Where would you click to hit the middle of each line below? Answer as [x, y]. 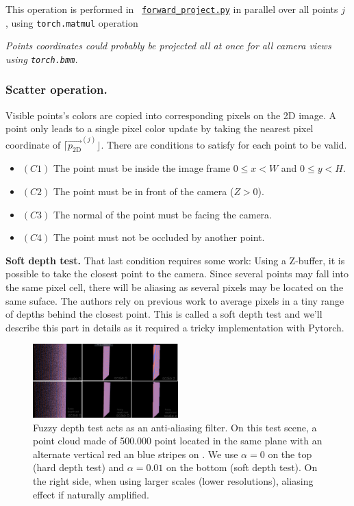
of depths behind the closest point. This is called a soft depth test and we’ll [164, 314]
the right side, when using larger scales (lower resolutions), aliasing [173, 480]
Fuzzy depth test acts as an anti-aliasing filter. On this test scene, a [175, 427]
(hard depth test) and [79, 467]
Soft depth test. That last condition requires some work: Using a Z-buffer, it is [175, 260]
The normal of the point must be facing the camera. [162, 214]
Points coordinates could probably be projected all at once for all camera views [168, 46]
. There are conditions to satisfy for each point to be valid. [224, 144]
